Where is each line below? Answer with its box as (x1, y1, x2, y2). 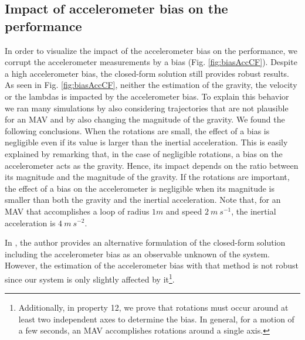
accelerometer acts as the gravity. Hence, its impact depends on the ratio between (5, 159, 299, 171)
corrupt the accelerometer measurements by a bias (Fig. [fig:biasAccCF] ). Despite (5, 56, 297, 68)
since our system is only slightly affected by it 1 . (5, 271, 175, 285)
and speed (166, 205, 202, 217)
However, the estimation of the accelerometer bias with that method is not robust (5, 259, 299, 271)
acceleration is (5, 216, 56, 229)
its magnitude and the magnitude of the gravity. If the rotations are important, (5, 171, 290, 183)
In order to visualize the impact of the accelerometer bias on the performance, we (5, 44, 297, 56)
